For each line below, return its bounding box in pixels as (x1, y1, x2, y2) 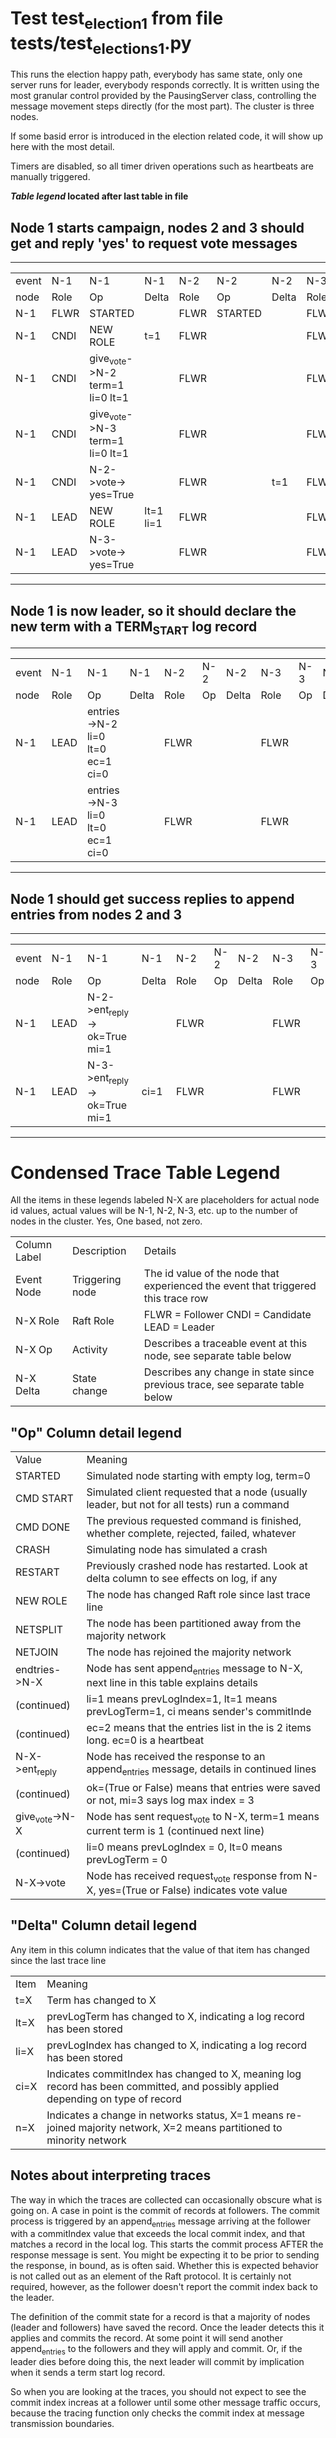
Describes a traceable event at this (143, 1337, 308, 1351)
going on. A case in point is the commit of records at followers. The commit (10, 2204, 320, 2216)
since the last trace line (10, 1954, 107, 1966)
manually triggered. (10, 171, 91, 183)
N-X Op (15, 1343, 53, 1357)
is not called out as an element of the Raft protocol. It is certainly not (10, 2270, 292, 2282)
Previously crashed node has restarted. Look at (86, 1559, 308, 1573)
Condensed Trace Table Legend (10, 1161, 281, 1184)
